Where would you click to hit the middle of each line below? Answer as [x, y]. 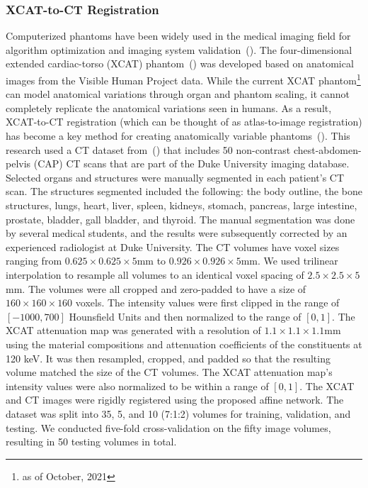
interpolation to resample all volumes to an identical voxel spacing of [155, 274]
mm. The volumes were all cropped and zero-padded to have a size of [156, 288]
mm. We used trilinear [289, 261]
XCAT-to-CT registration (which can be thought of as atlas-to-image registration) [184, 122]
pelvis [18, 163]
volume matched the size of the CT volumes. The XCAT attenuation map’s [169, 372]
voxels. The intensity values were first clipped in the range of [207, 303]
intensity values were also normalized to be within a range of [137, 386]
